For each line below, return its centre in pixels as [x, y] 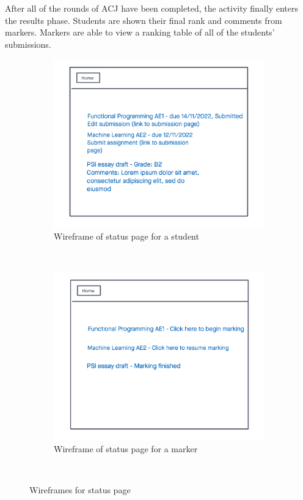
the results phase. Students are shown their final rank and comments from [144, 20]
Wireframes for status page [80, 490]
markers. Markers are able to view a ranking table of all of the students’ [140, 32]
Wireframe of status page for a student [126, 236]
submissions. [28, 44]
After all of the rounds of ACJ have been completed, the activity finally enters [151, 8]
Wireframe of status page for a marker [126, 449]
